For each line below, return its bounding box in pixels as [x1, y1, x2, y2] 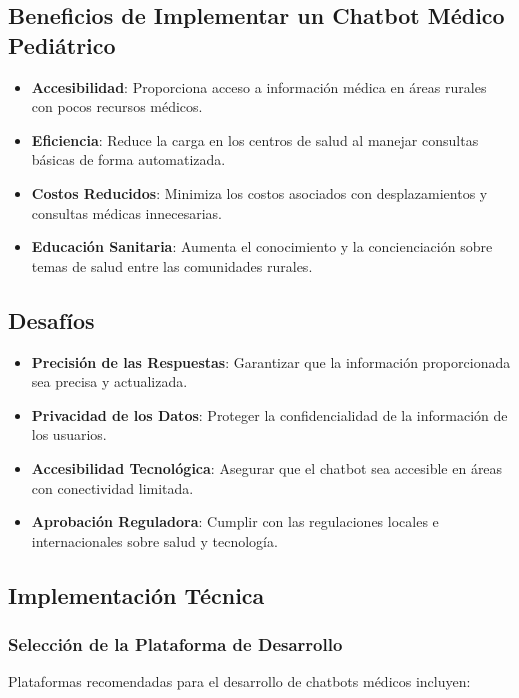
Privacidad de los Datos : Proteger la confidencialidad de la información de [31, 404, 508, 425]
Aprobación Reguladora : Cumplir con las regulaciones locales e [31, 511, 439, 532]
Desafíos [8, 304, 95, 335]
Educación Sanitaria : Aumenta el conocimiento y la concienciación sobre [31, 236, 493, 257]
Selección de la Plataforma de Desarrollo [8, 632, 343, 656]
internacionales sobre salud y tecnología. [31, 530, 278, 551]
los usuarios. [31, 424, 107, 445]
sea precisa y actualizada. [31, 371, 188, 392]
